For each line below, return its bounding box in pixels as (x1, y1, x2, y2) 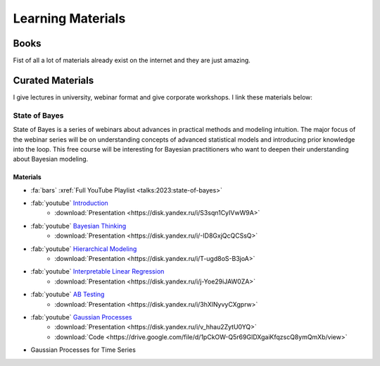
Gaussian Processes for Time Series (30, 346, 137, 354)
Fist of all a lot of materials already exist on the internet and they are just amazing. (13, 56, 251, 65)
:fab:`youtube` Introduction (30, 199, 108, 207)
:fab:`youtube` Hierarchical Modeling (30, 244, 137, 253)
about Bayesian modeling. (13, 155, 89, 164)
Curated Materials (13, 74, 94, 86)
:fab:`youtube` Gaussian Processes (30, 312, 133, 321)
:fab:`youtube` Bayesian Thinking (30, 221, 127, 230)
